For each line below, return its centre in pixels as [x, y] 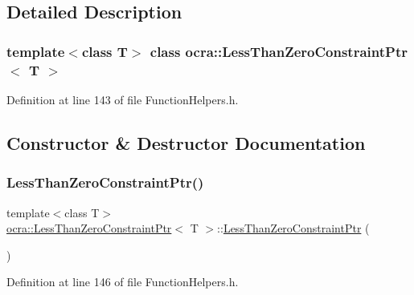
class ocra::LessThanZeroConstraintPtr [279, 51]
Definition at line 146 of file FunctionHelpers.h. [123, 282]
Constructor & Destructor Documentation [186, 142]
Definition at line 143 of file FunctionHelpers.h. [123, 99]
